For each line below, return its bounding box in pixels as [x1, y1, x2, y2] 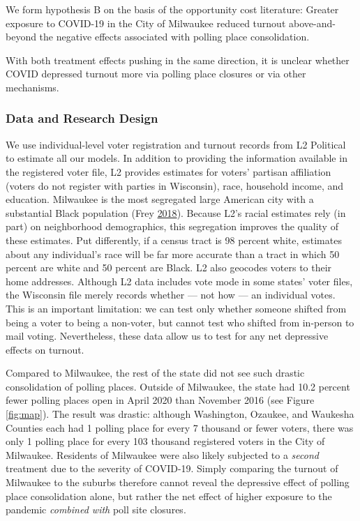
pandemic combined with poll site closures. [6, 502, 186, 517]
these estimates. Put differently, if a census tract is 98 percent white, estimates [6, 232, 342, 247]
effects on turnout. [6, 342, 84, 356]
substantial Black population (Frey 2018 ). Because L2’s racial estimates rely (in [6, 205, 346, 220]
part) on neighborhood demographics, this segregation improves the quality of [6, 219, 338, 234]
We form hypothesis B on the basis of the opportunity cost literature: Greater [6, 2, 339, 16]
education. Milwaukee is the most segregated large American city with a [6, 192, 314, 206]
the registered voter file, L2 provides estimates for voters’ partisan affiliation [6, 164, 331, 179]
